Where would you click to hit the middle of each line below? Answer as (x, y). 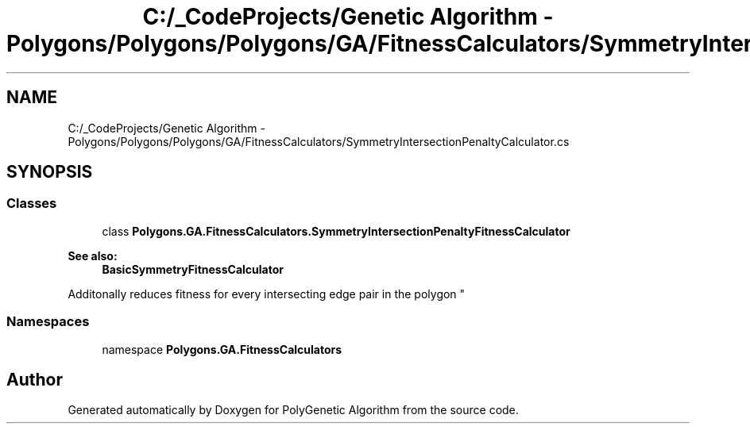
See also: (93, 255)
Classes (32, 203)
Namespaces (48, 322)
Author (35, 379)
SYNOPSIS (50, 172)
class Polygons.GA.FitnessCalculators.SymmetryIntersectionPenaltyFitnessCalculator (336, 231)
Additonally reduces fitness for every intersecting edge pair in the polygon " (267, 294)
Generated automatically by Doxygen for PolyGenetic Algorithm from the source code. (293, 410)
